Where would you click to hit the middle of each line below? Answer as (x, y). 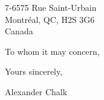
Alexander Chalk (36, 91)
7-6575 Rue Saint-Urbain (51, 7)
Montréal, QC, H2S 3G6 (50, 19)
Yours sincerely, (34, 71)
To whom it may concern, (52, 51)
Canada (19, 31)
